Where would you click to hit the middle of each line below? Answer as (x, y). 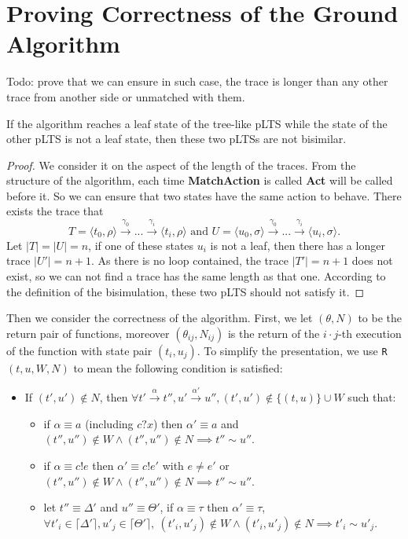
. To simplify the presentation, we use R (292, 350)
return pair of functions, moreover (88, 333)
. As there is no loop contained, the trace (189, 260)
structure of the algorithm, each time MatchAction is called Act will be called (200, 180)
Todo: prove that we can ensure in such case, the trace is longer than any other (197, 81)
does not (372, 260)
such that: (372, 397)
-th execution (370, 333)
